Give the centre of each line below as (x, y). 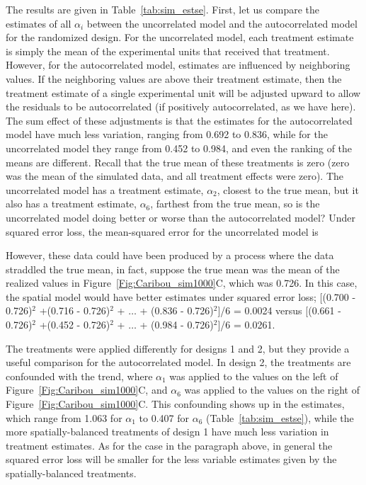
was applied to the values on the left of (254, 376)
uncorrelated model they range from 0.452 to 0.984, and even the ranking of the (179, 148)
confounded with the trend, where (79, 376)
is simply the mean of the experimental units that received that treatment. (168, 51)
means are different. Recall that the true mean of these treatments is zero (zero (178, 162)
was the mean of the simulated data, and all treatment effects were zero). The (175, 176)
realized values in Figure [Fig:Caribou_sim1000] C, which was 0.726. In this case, (182, 283)
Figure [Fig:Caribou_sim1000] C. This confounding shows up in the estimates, (175, 404)
